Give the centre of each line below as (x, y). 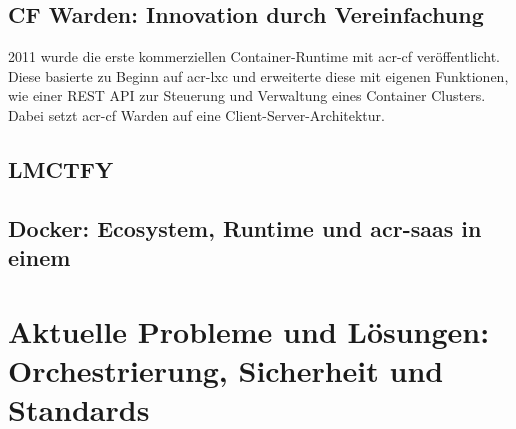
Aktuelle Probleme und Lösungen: (249, 330)
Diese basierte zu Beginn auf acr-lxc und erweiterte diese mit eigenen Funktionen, (258, 75)
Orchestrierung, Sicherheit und (226, 369)
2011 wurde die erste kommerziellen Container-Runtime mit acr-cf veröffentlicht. (254, 56)
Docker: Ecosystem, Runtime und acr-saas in (245, 227)
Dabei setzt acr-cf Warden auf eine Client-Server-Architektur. (196, 114)
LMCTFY (61, 168)
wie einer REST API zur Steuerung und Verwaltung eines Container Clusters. (247, 95)
